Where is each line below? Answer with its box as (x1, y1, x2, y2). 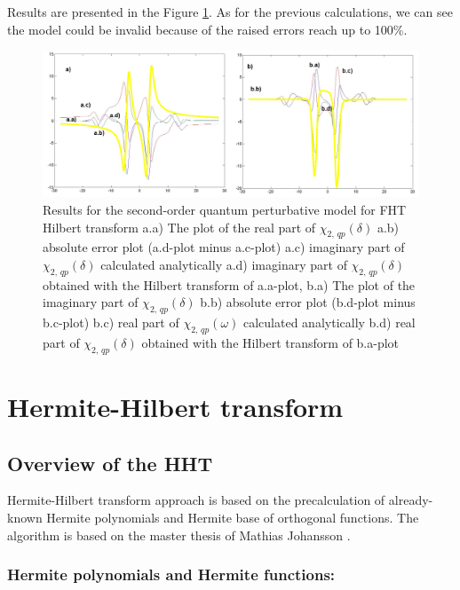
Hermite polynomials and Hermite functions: (7, 563, 336, 586)
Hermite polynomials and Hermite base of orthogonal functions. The (46, 507, 419, 526)
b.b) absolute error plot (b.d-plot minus (200, 293, 416, 311)
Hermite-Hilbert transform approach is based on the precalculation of (7, 491, 385, 509)
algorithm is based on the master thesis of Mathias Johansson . (7, 525, 351, 544)
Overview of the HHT (7, 449, 213, 476)
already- (388, 491, 433, 509)
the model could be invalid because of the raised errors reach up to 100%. (7, 20, 408, 38)
